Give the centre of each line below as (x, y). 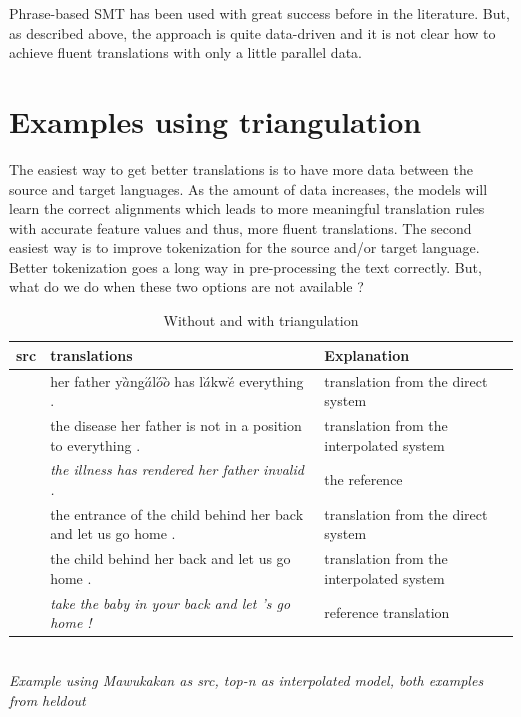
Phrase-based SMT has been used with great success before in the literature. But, (259, 13)
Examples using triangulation (215, 120)
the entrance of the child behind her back (177, 513)
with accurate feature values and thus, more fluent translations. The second (240, 227)
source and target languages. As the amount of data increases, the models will (248, 188)
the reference (363, 479)
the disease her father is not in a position (176, 424)
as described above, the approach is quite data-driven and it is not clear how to (252, 32)
